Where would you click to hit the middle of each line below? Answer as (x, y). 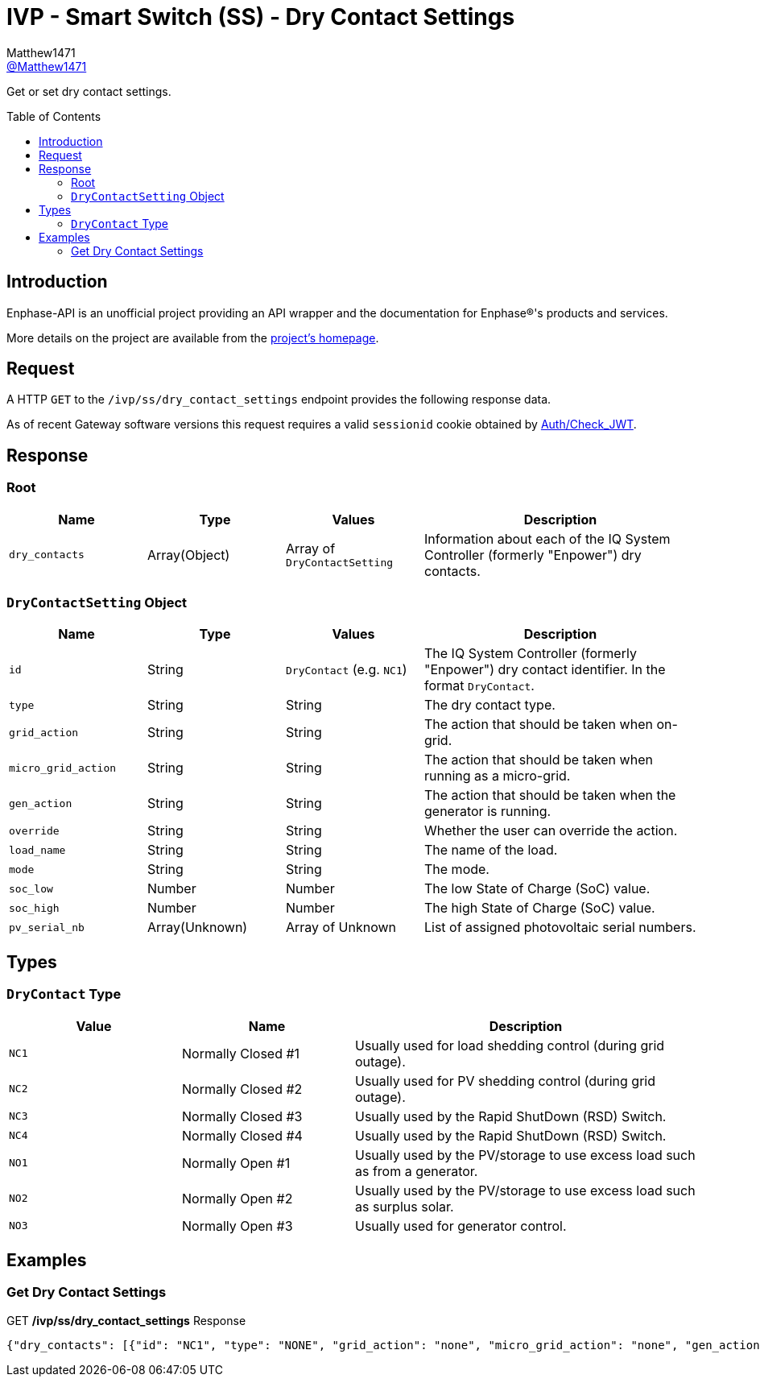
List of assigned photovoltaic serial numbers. (560, 928)
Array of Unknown (341, 928)
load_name (37, 850)
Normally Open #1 (236, 1163)
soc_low (31, 888)
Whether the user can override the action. (551, 831)
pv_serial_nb (47, 927)
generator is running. (488, 812)
